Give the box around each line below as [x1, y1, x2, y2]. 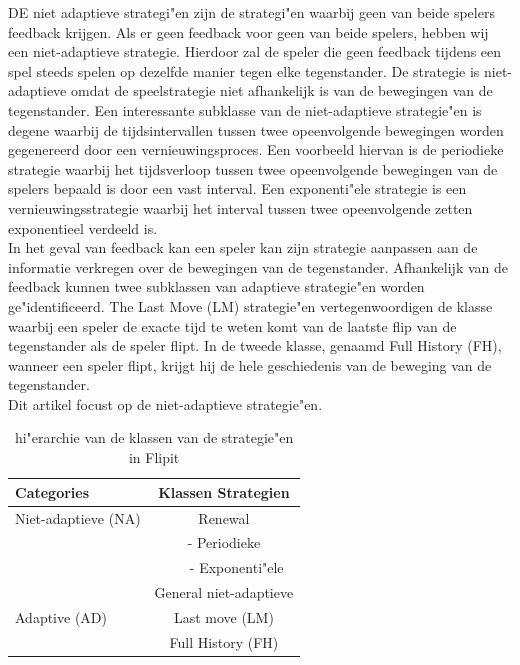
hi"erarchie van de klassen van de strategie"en [14, 427, 294, 448]
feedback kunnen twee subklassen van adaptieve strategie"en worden [8, 276, 425, 297]
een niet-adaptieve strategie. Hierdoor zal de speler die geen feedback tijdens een [8, 41, 502, 62]
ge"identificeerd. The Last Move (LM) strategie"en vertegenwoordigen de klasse [8, 295, 493, 316]
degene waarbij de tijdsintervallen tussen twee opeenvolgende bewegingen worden [8, 119, 504, 140]
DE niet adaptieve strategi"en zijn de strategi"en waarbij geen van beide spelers [8, 2, 495, 22]
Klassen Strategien [158, 481, 290, 502]
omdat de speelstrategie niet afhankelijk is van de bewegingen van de [70, 80, 493, 101]
